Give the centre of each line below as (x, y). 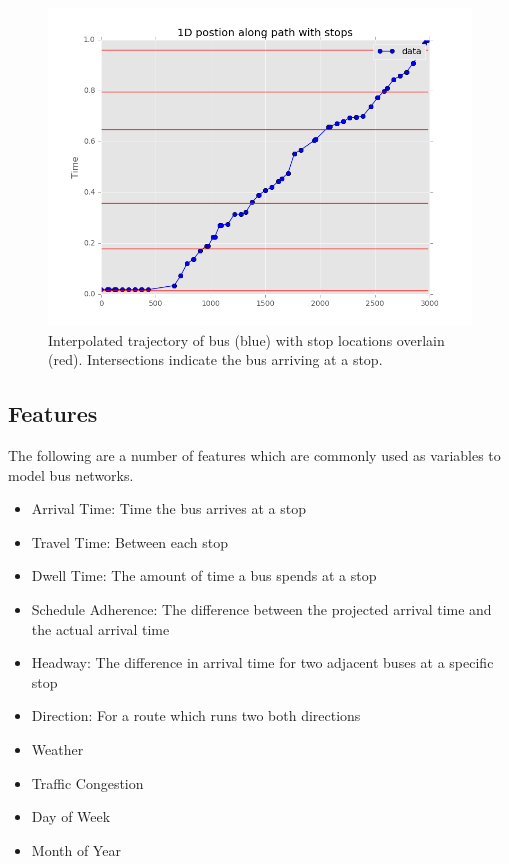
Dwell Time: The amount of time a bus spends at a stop (204, 575)
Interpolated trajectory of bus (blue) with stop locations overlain (246, 339)
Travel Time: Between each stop (130, 541)
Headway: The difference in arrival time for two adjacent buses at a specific (262, 662)
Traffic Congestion (87, 782)
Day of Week (71, 816)
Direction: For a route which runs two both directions (196, 715)
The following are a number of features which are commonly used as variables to (254, 454)
